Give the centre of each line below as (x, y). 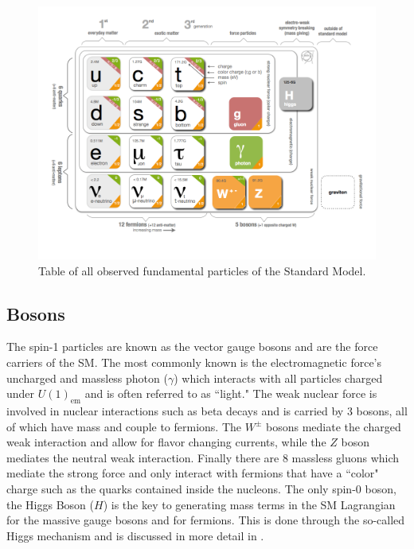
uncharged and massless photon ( (87, 378)
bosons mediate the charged (333, 426)
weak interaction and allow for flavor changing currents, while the (166, 442)
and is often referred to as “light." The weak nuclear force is (231, 393)
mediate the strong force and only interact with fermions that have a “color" (193, 473)
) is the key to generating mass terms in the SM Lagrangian (249, 504)
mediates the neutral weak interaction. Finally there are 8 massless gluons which (203, 457)
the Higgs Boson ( (50, 504)
